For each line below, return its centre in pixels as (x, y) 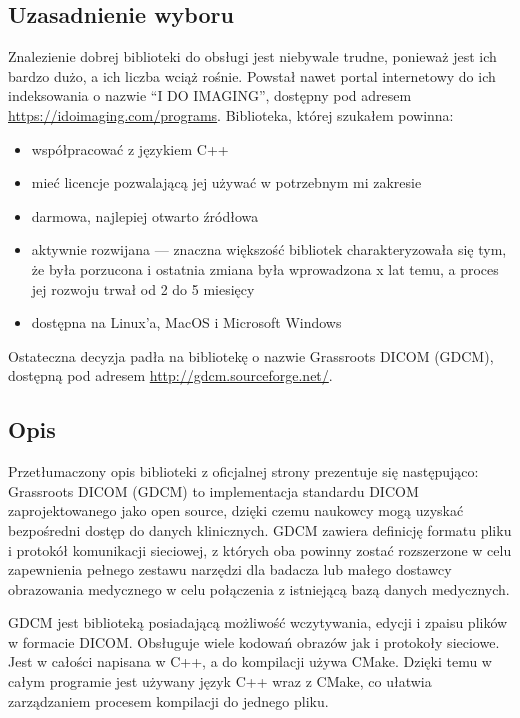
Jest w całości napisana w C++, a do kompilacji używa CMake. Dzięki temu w (250, 661)
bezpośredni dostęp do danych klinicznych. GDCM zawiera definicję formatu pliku (260, 529)
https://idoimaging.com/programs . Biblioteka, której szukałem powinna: (231, 114)
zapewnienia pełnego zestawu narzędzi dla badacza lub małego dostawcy (230, 569)
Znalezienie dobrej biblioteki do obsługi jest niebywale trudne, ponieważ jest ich (252, 56)
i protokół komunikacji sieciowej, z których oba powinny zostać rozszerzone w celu (260, 549)
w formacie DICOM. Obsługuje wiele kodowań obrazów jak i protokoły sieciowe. (254, 641)
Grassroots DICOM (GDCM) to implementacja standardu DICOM (213, 490)
